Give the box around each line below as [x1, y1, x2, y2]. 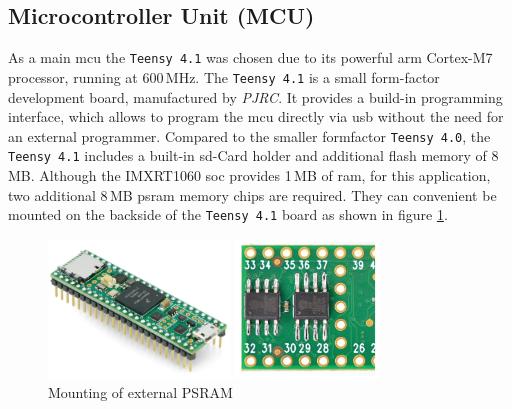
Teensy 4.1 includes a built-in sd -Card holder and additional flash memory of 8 [8, 145, 499, 166]
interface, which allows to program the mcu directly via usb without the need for [8, 106, 504, 127]
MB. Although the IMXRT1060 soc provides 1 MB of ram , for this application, [8, 165, 491, 186]
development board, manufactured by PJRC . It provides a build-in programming [8, 86, 503, 107]
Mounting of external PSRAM [48, 382, 233, 403]
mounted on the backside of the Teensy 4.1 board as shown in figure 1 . [8, 204, 448, 225]
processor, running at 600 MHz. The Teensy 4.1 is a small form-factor [8, 66, 440, 87]
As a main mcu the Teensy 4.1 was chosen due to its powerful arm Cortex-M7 [8, 47, 493, 68]
